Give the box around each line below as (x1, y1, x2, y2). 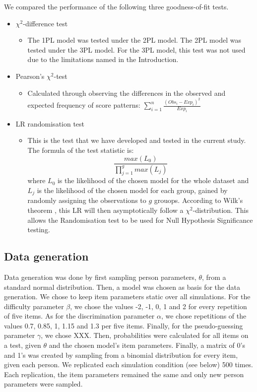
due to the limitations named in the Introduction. (27, 54, 179, 65)
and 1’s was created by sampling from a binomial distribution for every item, (4, 349, 238, 360)
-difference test (23, 18, 68, 28)
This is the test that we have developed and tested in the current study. (27, 135, 246, 145)
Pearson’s (15, 70, 45, 81)
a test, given (4, 340, 41, 350)
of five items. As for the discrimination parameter (4, 311, 155, 321)
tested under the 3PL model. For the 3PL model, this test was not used (27, 44, 246, 55)
